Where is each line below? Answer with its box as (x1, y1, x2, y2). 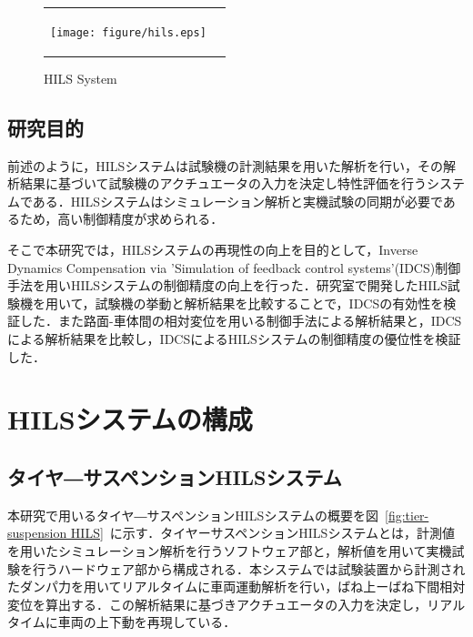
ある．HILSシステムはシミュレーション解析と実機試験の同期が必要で (32, 191, 443, 210)
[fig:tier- (385, 505, 429, 524)
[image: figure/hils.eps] (50, 25, 206, 39)
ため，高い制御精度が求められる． (19, 209, 224, 228)
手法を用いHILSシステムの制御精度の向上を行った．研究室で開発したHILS (7, 276, 448, 295)
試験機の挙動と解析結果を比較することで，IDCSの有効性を (95, 293, 444, 312)
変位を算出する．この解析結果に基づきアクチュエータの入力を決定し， (7, 594, 428, 613)
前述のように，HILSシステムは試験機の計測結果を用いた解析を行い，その (7, 156, 443, 175)
